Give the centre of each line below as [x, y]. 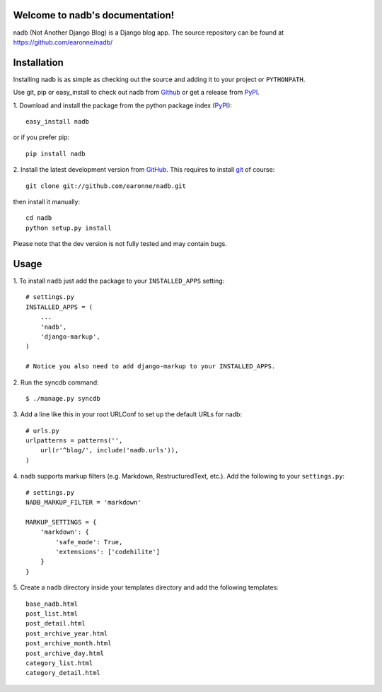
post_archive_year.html [67, 633]
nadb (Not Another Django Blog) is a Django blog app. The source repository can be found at [149, 33]
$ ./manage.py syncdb [63, 398]
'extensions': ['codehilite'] [108, 552]
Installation [38, 63]
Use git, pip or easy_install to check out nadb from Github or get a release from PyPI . [136, 93]
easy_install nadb [58, 121]
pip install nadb [56, 153]
